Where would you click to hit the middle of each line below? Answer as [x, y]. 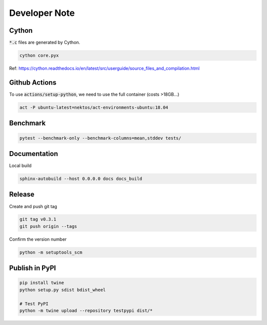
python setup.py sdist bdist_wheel [63, 290]
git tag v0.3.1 [38, 219]
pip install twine [42, 283]
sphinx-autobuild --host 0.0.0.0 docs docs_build [81, 179]
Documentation [34, 154]
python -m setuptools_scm [51, 252]
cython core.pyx [39, 55]
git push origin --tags [48, 226]
